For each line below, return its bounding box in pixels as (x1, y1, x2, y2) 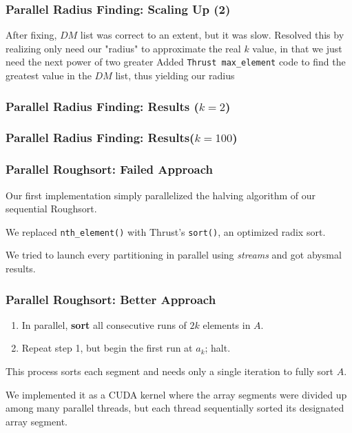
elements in (203, 317, 251, 332)
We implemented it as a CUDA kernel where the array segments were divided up (6, 387, 347, 401)
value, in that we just (252, 41, 342, 55)
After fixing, (6, 28, 57, 42)
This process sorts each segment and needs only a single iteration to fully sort (6, 364, 334, 378)
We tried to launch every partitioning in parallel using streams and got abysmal (6, 248, 342, 262)
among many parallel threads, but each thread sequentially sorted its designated (6, 401, 344, 415)
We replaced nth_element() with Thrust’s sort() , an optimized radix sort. (6, 224, 326, 239)
